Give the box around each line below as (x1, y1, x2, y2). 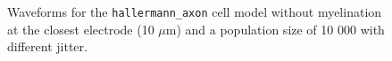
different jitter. (7, 37, 88, 56)
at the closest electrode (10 (7, 19, 154, 38)
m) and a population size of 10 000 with (165, 19, 385, 38)
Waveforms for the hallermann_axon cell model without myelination (7, 3, 382, 20)
